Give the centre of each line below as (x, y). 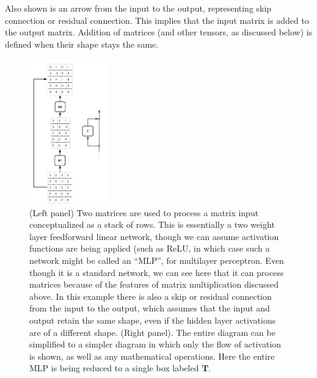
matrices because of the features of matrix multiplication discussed (154, 284)
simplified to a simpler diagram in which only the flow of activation (155, 344)
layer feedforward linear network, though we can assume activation (154, 236)
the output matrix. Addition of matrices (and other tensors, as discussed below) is (159, 32)
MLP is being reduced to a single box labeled (114, 368)
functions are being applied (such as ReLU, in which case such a (150, 248)
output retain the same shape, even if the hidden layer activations (153, 320)
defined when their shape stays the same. (82, 44)
